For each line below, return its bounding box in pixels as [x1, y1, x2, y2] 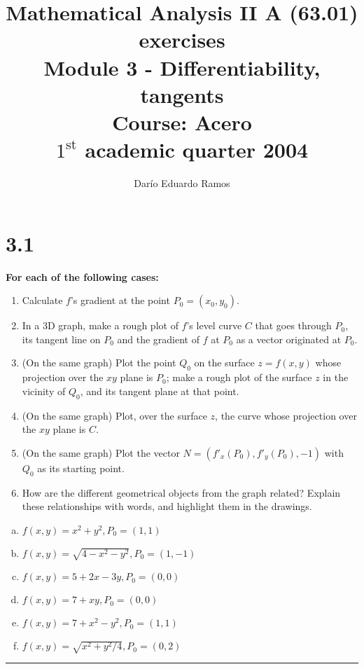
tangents [140, 80, 224, 109]
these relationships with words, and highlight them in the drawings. [22, 499, 312, 513]
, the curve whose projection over [215, 408, 357, 422]
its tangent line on [22, 331, 101, 346]
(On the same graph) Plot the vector [22, 445, 180, 460]
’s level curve [186, 318, 242, 333]
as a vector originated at [236, 331, 342, 346]
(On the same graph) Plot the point [22, 355, 176, 370]
